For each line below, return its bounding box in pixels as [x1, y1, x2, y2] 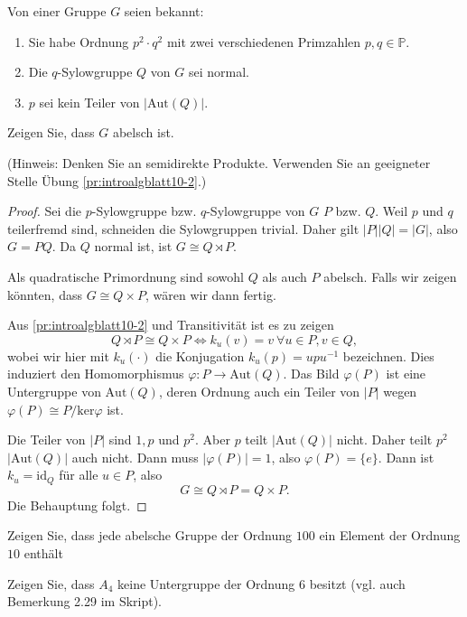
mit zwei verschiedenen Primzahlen [166, 32, 361, 51]
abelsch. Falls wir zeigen [323, 266, 457, 285]
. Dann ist [378, 447, 434, 466]
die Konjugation [155, 346, 245, 365]
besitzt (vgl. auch [309, 574, 406, 593]
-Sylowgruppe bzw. [91, 201, 197, 220]
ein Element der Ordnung [319, 526, 461, 545]
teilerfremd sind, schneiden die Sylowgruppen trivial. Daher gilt [7, 219, 360, 238]
